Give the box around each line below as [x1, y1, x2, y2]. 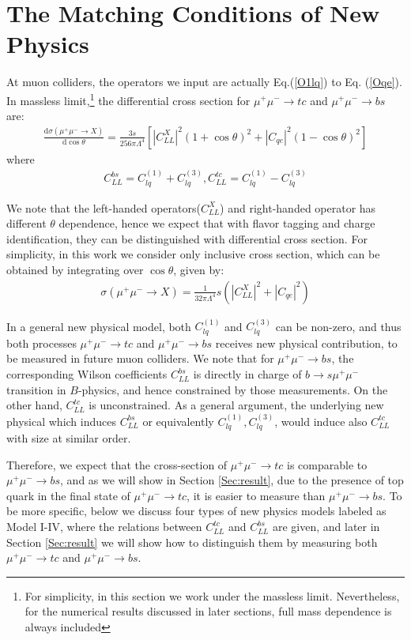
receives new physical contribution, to [215, 334, 398, 351]
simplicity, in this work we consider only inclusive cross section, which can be [6, 246, 380, 262]
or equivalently [142, 412, 214, 429]
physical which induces [6, 412, 116, 429]
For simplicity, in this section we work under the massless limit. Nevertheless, [25, 587, 400, 604]
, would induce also [274, 412, 368, 429]
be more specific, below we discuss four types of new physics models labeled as [6, 503, 386, 519]
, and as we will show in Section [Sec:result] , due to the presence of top [60, 472, 404, 488]
